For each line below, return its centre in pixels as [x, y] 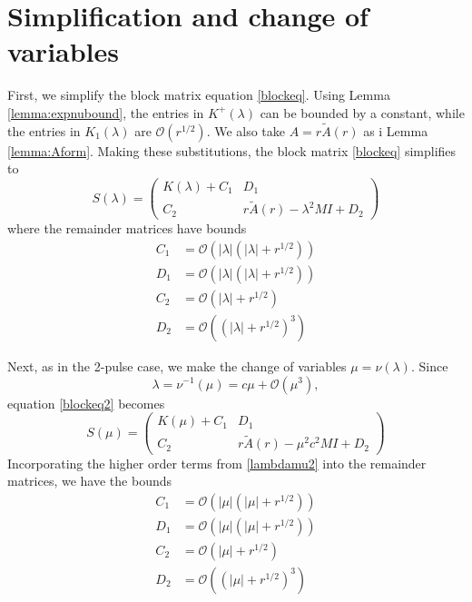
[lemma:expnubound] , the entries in [106, 112]
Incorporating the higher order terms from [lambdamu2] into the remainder [217, 463]
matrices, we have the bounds [90, 481]
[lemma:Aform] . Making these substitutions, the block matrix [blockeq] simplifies [232, 150]
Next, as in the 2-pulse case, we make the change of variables [177, 365]
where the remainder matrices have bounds [127, 228]
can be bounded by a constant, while [362, 112]
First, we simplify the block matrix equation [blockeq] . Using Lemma [199, 95]
